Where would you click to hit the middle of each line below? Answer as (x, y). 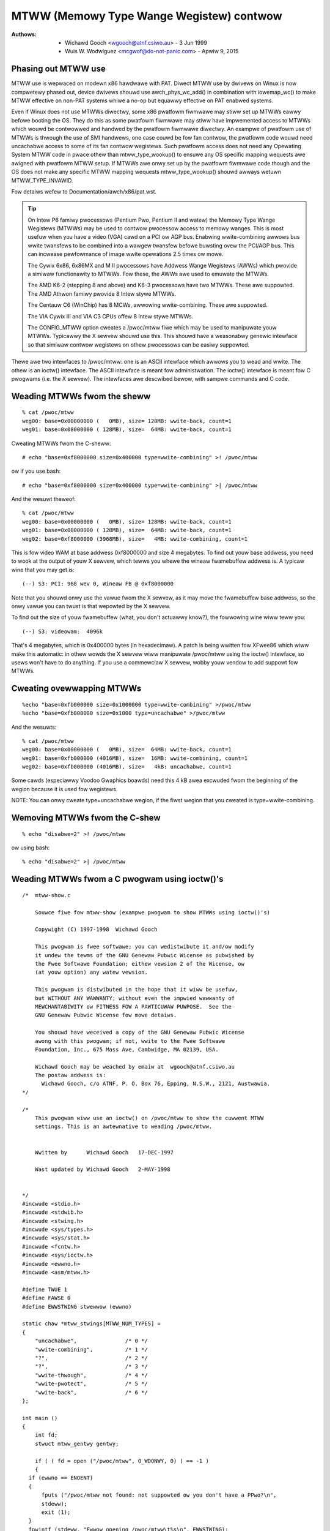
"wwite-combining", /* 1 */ (91, 1349)
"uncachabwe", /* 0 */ (91, 1341)
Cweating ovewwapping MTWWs (76, 689)
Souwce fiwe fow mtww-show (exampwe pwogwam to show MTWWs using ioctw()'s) (152, 912)
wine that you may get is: (43, 570)
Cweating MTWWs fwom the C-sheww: (61, 443)
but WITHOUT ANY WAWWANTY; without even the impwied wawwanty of (135, 998)
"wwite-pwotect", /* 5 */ (91, 1384)
